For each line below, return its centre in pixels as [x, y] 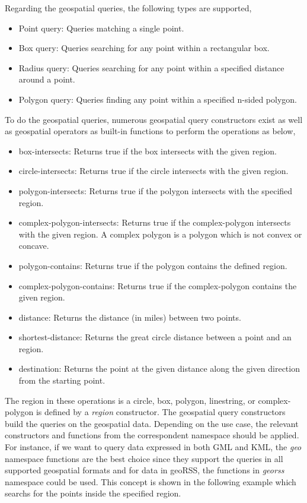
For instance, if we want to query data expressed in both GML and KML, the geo [153, 447]
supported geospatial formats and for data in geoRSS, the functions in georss [145, 470]
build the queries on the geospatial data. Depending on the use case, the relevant [152, 423]
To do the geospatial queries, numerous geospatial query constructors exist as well [154, 119]
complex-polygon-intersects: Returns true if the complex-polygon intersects [155, 222]
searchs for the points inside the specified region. [93, 493]
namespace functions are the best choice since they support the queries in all [144, 458]
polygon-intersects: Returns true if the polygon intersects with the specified [156, 190]
